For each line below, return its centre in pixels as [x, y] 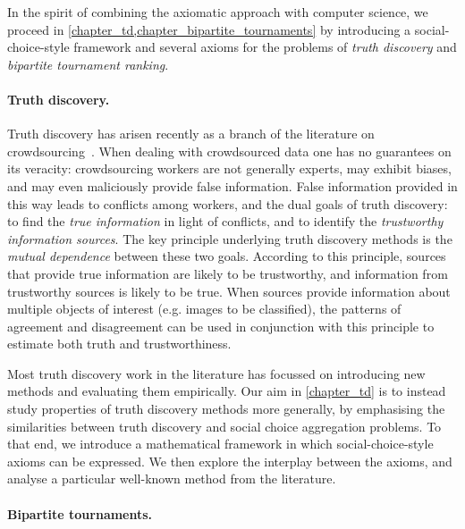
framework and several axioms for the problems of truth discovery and [265, 47]
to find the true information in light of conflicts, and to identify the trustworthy [225, 221]
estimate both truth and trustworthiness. [119, 344]
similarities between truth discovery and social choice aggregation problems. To [224, 426]
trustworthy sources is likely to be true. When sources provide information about [229, 291]
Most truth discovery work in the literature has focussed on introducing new [216, 373]
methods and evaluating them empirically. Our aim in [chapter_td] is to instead [227, 391]
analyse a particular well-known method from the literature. [172, 479]
